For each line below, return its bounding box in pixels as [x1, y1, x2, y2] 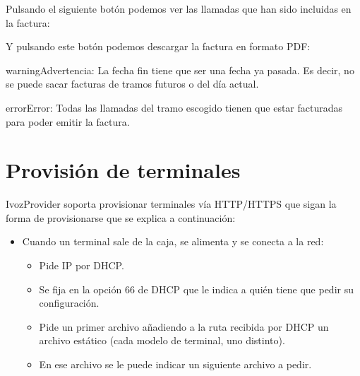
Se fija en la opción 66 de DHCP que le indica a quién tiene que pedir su [39, 281, 354, 296]
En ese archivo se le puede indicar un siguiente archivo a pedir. [39, 357, 312, 372]
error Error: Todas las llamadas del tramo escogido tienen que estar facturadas [6, 100, 343, 114]
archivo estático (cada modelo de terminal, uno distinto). [39, 333, 285, 348]
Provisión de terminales [6, 155, 241, 184]
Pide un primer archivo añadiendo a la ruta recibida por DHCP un [39, 319, 329, 334]
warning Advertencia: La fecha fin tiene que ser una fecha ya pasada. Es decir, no [6, 62, 354, 77]
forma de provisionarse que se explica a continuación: [6, 210, 236, 225]
